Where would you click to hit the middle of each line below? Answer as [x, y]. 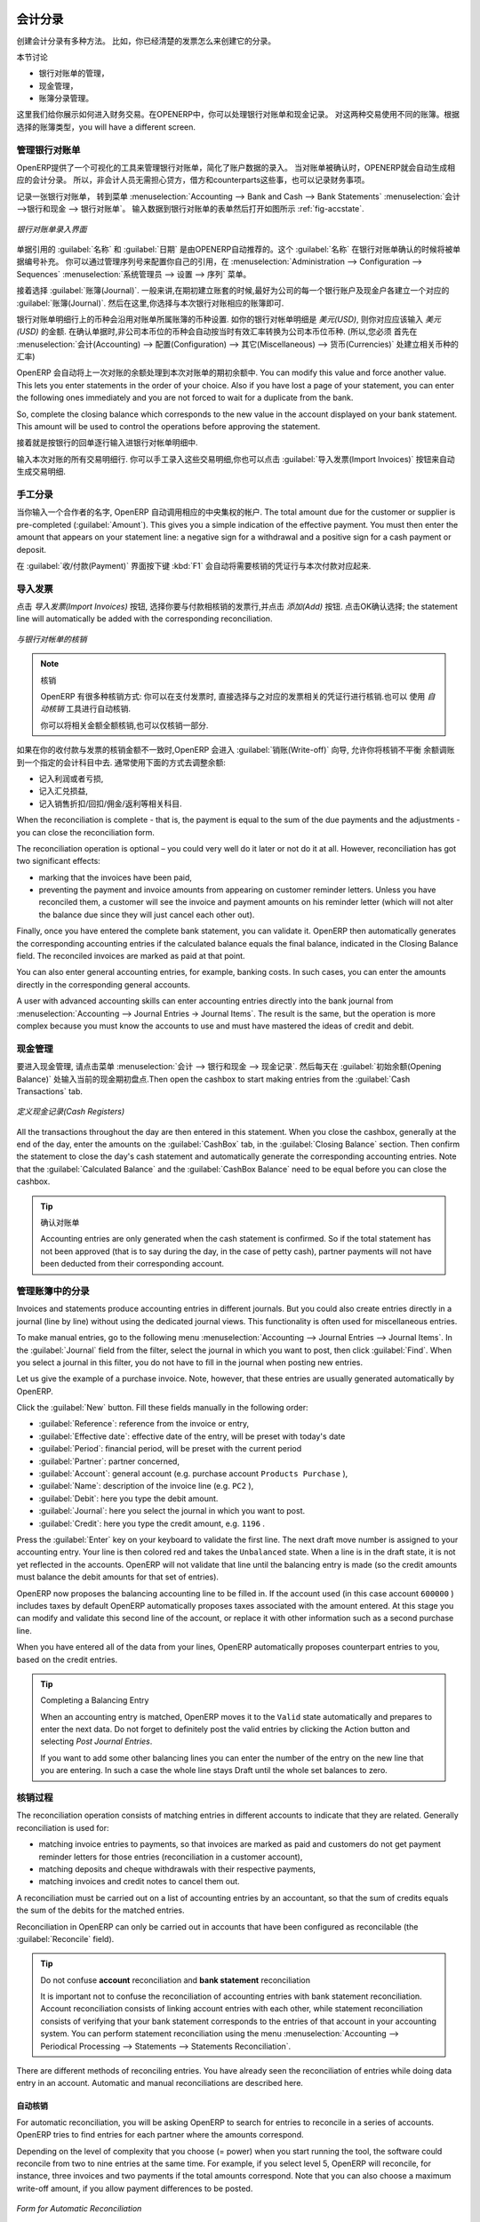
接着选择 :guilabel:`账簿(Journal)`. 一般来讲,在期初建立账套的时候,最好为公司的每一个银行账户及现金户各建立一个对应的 [233, 291]
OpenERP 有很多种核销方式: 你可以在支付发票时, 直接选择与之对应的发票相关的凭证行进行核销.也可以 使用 [233, 696]
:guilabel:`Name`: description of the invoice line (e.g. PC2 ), [146, 1486]
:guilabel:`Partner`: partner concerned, [109, 1461]
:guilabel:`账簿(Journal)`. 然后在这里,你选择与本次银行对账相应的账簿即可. [150, 303]
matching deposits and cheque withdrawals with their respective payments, [177, 1869]
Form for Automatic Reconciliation [79, 2209]
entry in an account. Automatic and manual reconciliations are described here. [160, 2083]
